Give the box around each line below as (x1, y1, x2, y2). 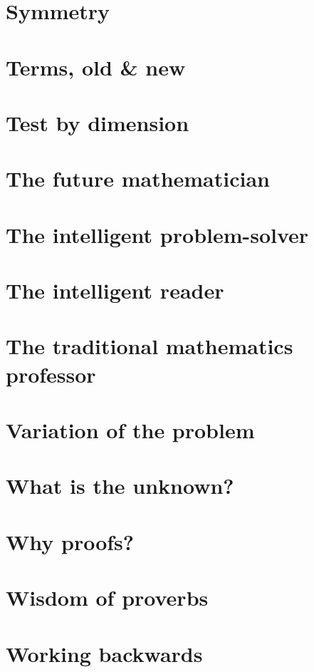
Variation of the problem (6, 415, 255, 444)
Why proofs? (6, 527, 135, 556)
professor (6, 359, 96, 388)
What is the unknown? (6, 471, 234, 500)
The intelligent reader (6, 276, 224, 305)
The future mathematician (6, 164, 271, 193)
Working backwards (6, 639, 203, 668)
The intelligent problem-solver (6, 219, 309, 249)
